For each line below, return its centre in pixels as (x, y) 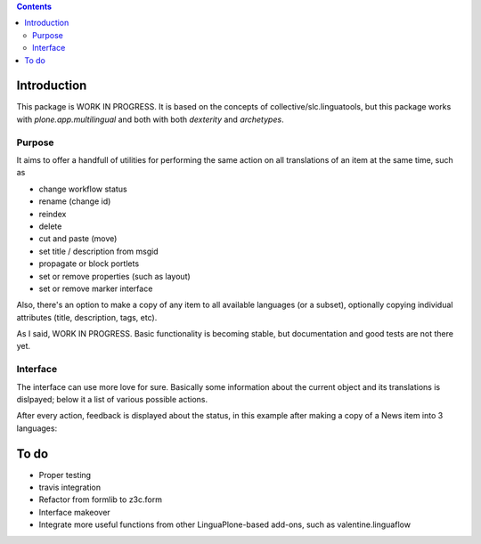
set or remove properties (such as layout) (114, 276)
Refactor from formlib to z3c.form (100, 499)
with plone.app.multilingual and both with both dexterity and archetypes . (150, 119)
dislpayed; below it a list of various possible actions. (112, 399)
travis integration (70, 487)
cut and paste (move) (78, 239)
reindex (53, 214)
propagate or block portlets (89, 264)
